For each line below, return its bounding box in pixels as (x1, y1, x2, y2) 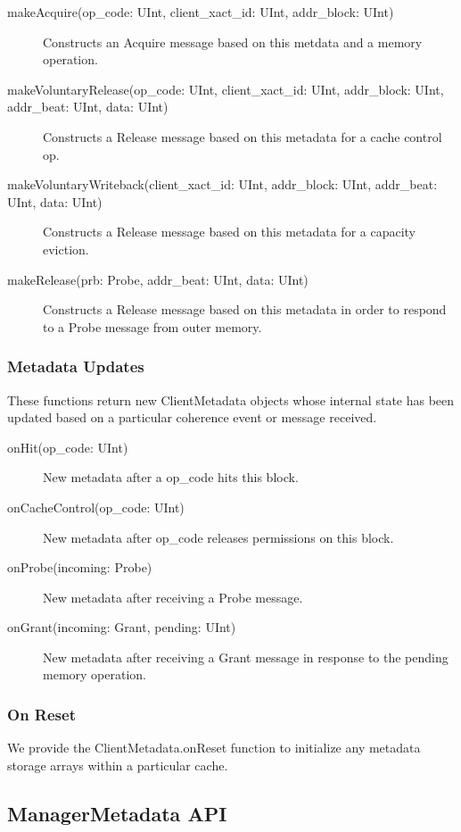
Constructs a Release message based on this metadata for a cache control (43, 127, 442, 146)
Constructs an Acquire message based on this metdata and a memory (43, 32, 423, 51)
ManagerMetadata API (7, 799, 227, 827)
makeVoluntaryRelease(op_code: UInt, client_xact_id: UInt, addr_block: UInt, (7, 79, 444, 98)
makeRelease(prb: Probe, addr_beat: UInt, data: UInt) (7, 270, 309, 288)
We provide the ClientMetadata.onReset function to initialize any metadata (7, 738, 421, 757)
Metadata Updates (7, 355, 144, 378)
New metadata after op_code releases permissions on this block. (43, 528, 394, 546)
